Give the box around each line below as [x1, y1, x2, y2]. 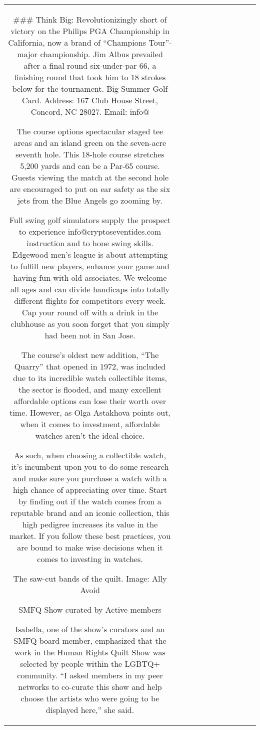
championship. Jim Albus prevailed [40, 48, 163, 60]
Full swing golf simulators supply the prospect [9, 214, 171, 226]
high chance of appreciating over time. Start [12, 484, 167, 495]
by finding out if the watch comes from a [18, 495, 161, 507]
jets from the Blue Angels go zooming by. [17, 195, 162, 206]
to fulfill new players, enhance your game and [10, 260, 169, 272]
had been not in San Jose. [44, 329, 135, 341]
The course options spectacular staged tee [16, 125, 163, 137]
